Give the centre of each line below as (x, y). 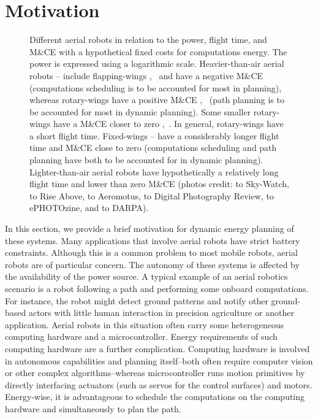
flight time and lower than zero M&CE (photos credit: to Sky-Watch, (159, 184)
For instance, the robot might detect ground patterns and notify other (137, 300)
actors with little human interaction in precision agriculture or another (161, 313)
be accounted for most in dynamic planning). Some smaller (140, 111)
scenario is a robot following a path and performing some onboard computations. (157, 288)
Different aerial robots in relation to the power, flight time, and (148, 40)
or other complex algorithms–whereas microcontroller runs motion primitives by (155, 373)
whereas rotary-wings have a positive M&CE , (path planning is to (157, 100)
